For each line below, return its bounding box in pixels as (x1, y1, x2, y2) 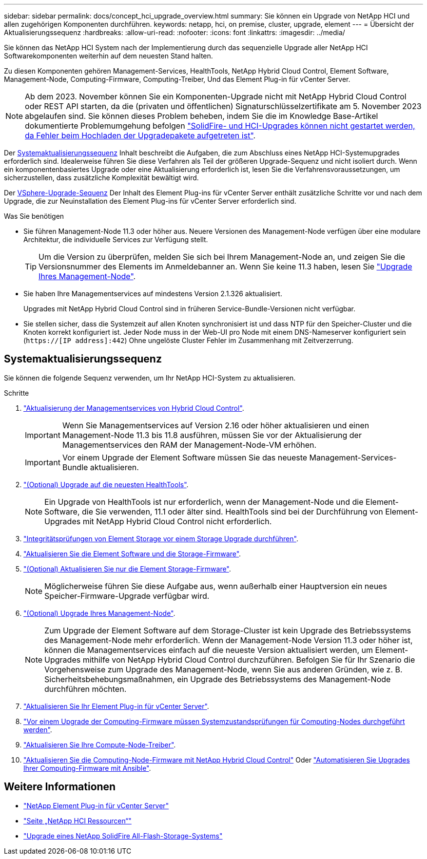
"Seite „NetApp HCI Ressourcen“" (23, 816, 132, 825)
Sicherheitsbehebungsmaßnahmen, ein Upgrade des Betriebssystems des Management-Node (44, 674, 391, 684)
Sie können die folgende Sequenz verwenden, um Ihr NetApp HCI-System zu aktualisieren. (4, 373, 296, 382)
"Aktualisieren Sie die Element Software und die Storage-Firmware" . (23, 549, 241, 558)
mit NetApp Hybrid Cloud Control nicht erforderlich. (82, 516, 272, 526)
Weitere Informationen (4, 781, 116, 793)
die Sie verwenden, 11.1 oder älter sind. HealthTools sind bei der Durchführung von (82, 506, 383, 516)
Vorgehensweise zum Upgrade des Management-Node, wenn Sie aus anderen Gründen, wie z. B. (44, 664, 403, 674)
